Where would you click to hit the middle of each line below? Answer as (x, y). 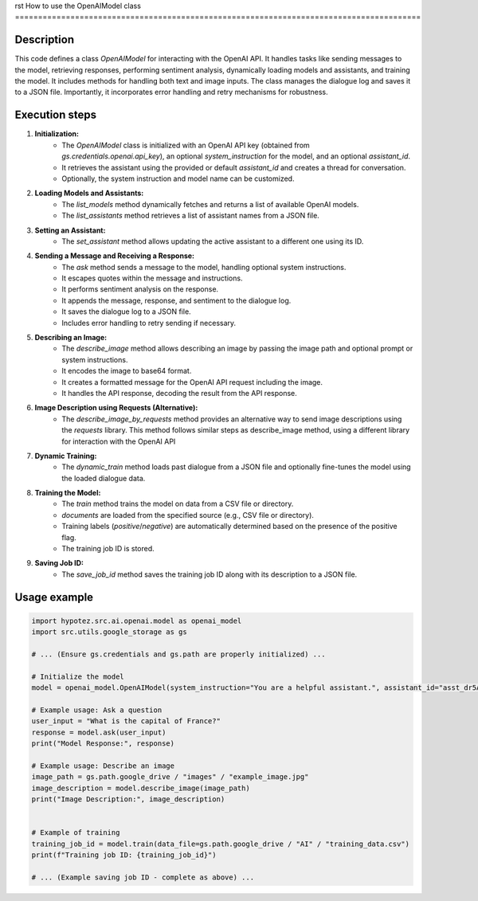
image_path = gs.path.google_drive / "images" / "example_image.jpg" (170, 777)
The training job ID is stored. (108, 549)
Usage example (54, 597)
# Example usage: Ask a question (97, 710)
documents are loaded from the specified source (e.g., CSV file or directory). (188, 515)
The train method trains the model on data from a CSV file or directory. (178, 504)
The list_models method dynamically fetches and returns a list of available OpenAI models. (210, 204)
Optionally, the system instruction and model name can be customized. (178, 178)
